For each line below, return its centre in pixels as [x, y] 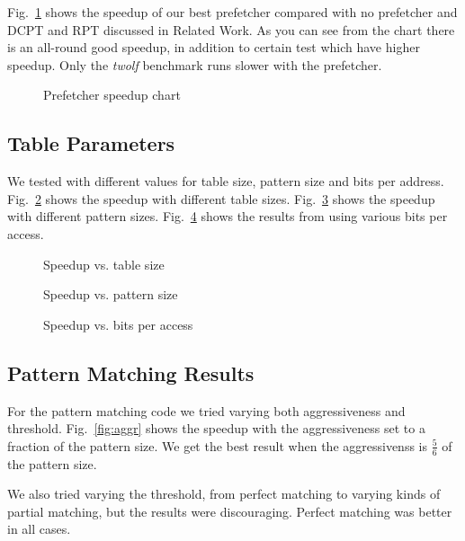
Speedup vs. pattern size [111, 294]
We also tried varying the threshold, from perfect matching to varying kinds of [224, 494]
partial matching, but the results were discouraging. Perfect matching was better [230, 511]
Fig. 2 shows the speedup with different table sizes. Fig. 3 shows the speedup [221, 198]
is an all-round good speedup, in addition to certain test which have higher [214, 47]
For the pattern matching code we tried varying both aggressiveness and [206, 410]
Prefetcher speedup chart [112, 95]
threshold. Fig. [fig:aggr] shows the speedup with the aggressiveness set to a [216, 428]
